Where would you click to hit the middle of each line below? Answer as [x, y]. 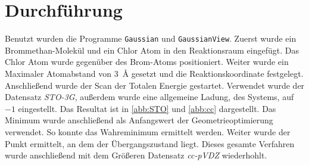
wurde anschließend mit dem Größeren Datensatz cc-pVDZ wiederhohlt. [136, 155]
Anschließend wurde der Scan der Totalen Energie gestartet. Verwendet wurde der [155, 85]
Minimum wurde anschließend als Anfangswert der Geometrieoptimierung [139, 120]
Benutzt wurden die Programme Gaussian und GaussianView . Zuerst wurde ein [151, 38]
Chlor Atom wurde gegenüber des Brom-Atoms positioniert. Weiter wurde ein [147, 62]
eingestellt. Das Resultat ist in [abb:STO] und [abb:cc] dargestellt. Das [147, 108]
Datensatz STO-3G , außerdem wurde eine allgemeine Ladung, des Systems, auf [149, 97]
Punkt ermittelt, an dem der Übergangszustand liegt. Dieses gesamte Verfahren [150, 143]
